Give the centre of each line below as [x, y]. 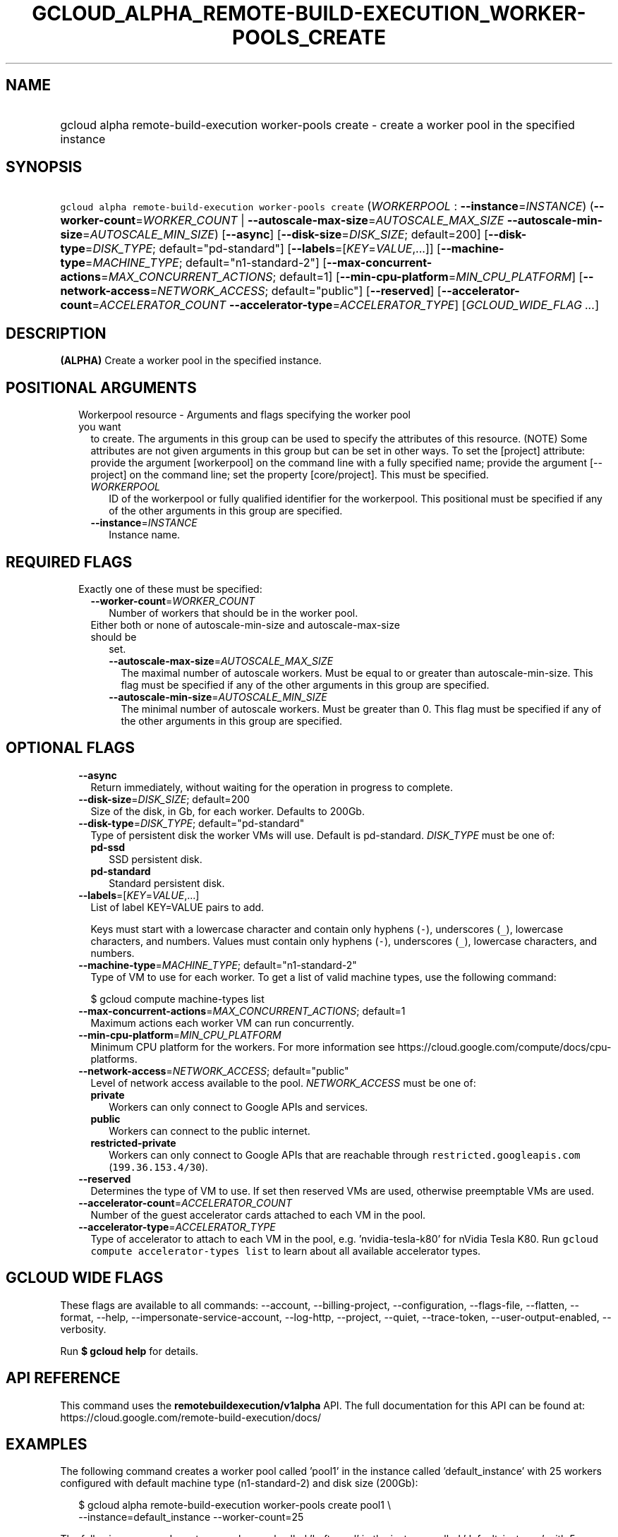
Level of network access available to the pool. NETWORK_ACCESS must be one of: [283, 1083]
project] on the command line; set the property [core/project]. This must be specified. [290, 475]
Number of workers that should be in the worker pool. [234, 613]
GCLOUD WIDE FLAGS [85, 1278]
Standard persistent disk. [167, 883]
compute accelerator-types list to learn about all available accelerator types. [286, 1250]
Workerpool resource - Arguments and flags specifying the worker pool [244, 415]
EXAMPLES [47, 1444]
